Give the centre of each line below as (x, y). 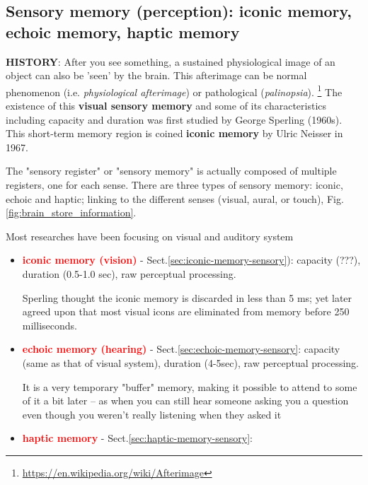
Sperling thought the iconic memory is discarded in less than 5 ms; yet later (187, 297)
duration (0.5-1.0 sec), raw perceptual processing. (129, 273)
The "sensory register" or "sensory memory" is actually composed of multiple (171, 171)
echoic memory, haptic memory (123, 31)
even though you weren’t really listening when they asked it (152, 414)
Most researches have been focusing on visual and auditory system (150, 236)
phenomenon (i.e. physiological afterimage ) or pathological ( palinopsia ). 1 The (174, 90)
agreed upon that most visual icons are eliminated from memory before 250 (186, 311)
